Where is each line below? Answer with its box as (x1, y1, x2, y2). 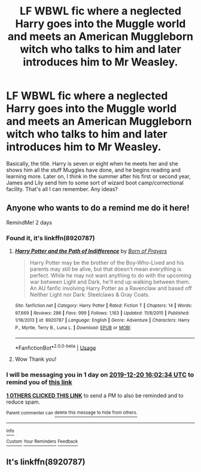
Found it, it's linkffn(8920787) (6, 234, 95, 242)
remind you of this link (6, 378, 73, 387)
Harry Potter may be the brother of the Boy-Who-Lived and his (29, 259, 184, 267)
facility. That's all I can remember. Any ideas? (6, 185, 118, 193)
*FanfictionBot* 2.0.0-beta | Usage (14, 343, 96, 351)
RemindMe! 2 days (6, 219, 53, 226)
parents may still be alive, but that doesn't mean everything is (29, 265, 182, 273)
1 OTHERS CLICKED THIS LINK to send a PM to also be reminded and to (6, 392, 184, 399)
